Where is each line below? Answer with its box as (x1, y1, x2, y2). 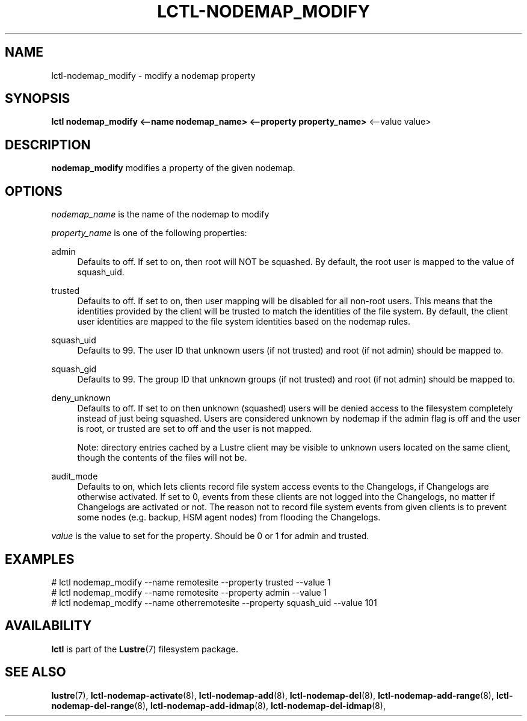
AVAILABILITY (5, 618, 92, 634)
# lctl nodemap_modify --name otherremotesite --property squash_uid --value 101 (51, 597, 377, 608)
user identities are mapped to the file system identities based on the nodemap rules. (77, 316, 411, 327)
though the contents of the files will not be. (77, 452, 247, 463)
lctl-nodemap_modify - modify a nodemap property (51, 70, 256, 81)
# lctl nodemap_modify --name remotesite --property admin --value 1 (51, 587, 327, 598)
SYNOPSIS (5, 91, 70, 107)
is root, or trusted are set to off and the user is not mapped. (77, 423, 312, 434)
